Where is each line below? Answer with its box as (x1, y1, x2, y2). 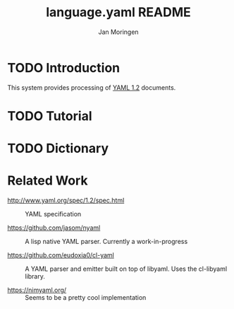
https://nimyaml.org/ (7, 286, 67, 294)
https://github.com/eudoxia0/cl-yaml (7, 251, 114, 259)
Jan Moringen (98, 28, 139, 36)
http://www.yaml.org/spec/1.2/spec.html (7, 196, 125, 204)
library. (25, 272, 46, 280)
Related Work (7, 173, 88, 189)
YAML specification (25, 210, 82, 218)
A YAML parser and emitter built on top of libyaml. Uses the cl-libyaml (25, 264, 228, 273)
